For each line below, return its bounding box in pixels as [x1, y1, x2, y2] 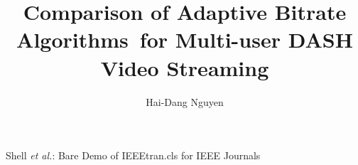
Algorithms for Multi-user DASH [16, 25, 353, 54]
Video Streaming [100, 53, 269, 82]
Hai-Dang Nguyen [146, 94, 224, 109]
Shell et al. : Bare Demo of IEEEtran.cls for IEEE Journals [6, 148, 261, 163]
